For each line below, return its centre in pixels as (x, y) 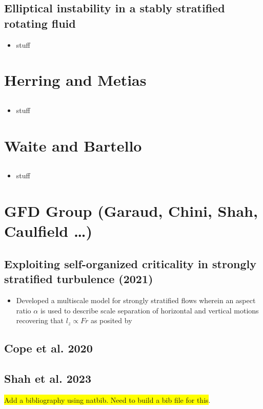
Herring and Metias (75, 80)
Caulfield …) (48, 231)
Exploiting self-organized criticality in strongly (130, 263)
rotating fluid (40, 23)
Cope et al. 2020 (48, 348)
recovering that (40, 320)
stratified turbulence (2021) (79, 279)
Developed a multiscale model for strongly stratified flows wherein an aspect (136, 300)
